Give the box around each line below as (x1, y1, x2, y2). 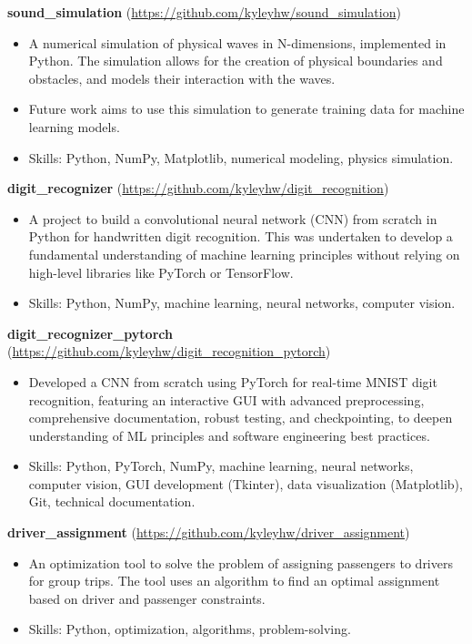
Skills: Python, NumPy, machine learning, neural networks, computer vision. (28, 293, 456, 312)
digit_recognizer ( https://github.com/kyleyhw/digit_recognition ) (7, 179, 389, 198)
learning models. (28, 117, 120, 136)
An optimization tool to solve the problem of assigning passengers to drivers (28, 553, 453, 572)
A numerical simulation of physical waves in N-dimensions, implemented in (28, 33, 447, 52)
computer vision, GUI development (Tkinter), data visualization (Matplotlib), (28, 474, 463, 493)
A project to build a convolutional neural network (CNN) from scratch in (28, 209, 437, 228)
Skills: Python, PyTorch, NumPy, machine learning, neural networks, (28, 456, 414, 475)
